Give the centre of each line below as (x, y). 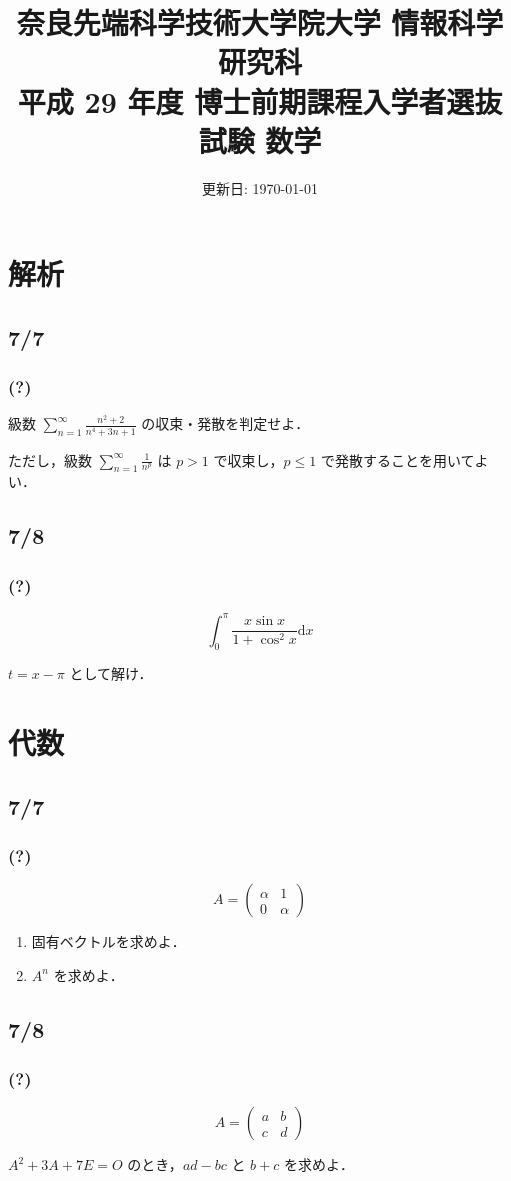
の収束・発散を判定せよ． (225, 423)
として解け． (111, 673)
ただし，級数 (50, 459)
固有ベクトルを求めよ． (108, 941)
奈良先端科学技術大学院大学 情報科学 (260, 22)
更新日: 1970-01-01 (260, 187)
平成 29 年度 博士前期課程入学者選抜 (260, 100)
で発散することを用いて (397, 459)
